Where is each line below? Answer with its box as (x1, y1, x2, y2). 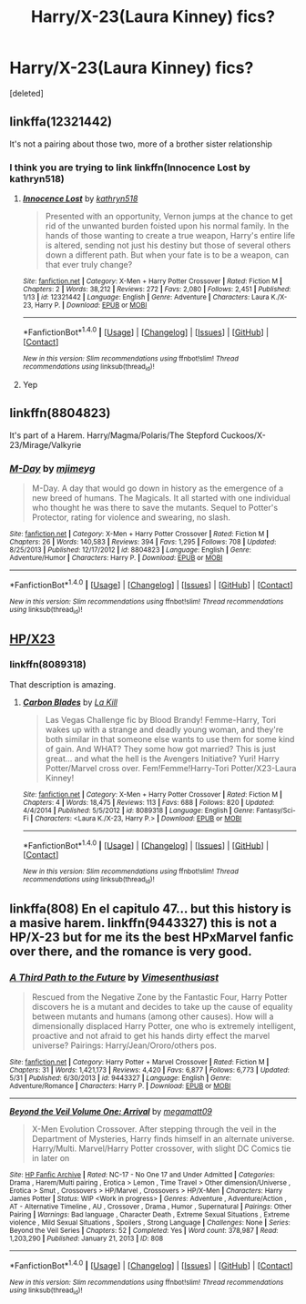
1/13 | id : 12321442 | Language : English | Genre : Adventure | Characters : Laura (22, 293, 270, 302)
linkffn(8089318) (9, 658, 87, 671)
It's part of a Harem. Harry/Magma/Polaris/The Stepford (9, 430, 219, 441)
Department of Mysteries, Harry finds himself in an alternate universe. (31, 1134, 295, 1145)
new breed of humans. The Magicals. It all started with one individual (31, 493, 291, 504)
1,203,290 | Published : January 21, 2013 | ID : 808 (9, 1234, 164, 1244)
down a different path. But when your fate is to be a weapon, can (45, 250, 290, 260)
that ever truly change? (45, 260, 133, 270)
